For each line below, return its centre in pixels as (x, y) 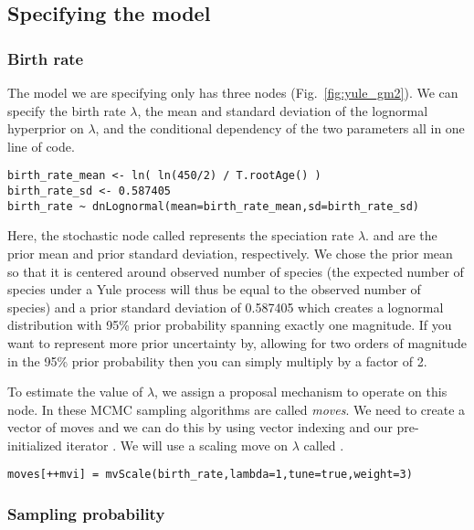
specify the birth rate (67, 110)
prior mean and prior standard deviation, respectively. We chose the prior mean (230, 253)
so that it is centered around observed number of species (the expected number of (236, 271)
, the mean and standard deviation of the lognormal (283, 110)
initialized (35, 445)
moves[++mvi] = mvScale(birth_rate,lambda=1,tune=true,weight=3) (210, 475)
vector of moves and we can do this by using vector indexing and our (200, 427)
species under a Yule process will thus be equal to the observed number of (214, 289)
